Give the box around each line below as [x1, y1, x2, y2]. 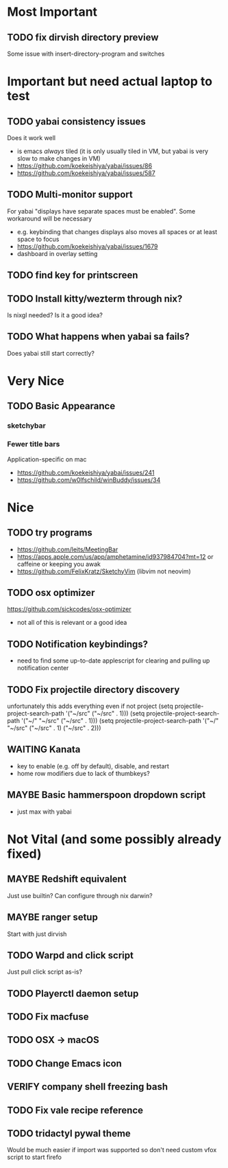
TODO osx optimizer [7, 587, 95, 599]
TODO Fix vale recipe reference [7, 1104, 144, 1116]
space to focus [16, 235, 60, 243]
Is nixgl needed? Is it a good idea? [7, 311, 103, 319]
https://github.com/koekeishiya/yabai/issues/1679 [16, 242, 158, 251]
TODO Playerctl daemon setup [7, 987, 139, 999]
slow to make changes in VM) [16, 154, 101, 162]
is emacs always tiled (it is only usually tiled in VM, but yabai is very [16, 147, 209, 155]
